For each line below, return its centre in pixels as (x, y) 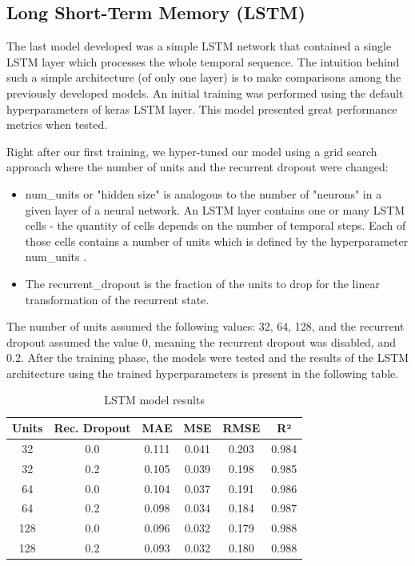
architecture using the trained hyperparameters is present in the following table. (203, 373)
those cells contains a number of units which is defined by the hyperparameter (217, 241)
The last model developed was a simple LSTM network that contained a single (199, 46)
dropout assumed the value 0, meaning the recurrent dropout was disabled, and (202, 341)
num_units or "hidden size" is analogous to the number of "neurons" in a (204, 193)
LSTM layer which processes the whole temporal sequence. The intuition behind (203, 61)
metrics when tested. (57, 124)
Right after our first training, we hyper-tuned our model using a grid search (192, 151)
